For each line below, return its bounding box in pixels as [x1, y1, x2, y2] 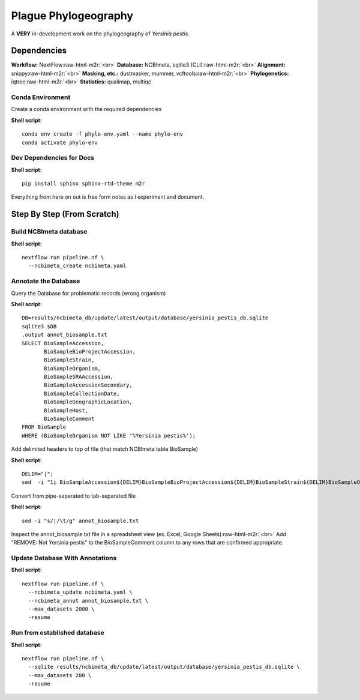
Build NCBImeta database [11, 228, 88, 236]
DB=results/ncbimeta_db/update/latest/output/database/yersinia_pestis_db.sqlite [22, 315, 269, 321]
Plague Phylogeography [11, 9, 134, 22]
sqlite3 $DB [22, 323, 57, 330]
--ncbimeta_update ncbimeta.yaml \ [28, 589, 133, 596]
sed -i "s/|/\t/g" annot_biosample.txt [22, 517, 139, 524]
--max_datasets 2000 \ [28, 606, 95, 612]
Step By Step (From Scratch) [11, 209, 119, 219]
